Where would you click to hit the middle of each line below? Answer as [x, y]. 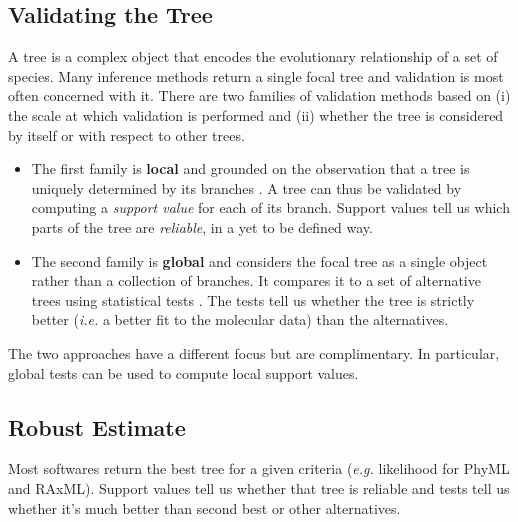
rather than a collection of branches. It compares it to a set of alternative [256, 280]
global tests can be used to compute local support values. [183, 372]
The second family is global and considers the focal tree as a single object [259, 260]
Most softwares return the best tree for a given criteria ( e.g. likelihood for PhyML [259, 468]
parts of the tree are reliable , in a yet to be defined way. [202, 226]
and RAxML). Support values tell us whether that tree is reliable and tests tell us [259, 487]
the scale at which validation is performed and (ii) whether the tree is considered [256, 114]
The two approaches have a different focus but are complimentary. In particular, [254, 352]
